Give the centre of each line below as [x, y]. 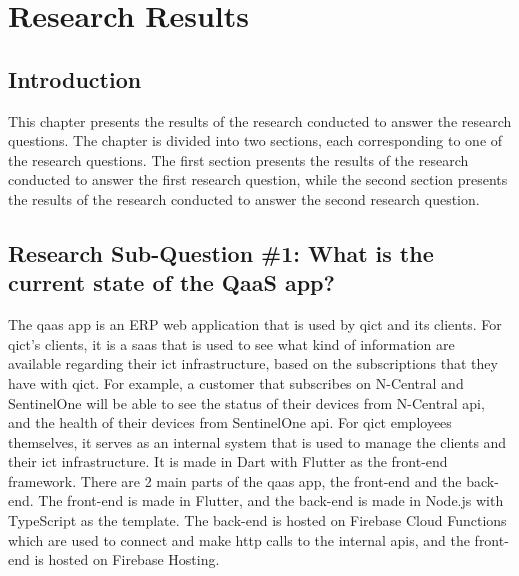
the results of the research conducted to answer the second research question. [244, 198]
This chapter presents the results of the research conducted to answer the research [260, 120]
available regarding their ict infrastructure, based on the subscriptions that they [253, 363]
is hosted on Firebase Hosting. [127, 559]
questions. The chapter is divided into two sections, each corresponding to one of [255, 140]
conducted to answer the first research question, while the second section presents [258, 179]
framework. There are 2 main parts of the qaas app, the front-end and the [235, 480]
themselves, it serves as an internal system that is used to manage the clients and [257, 441]
